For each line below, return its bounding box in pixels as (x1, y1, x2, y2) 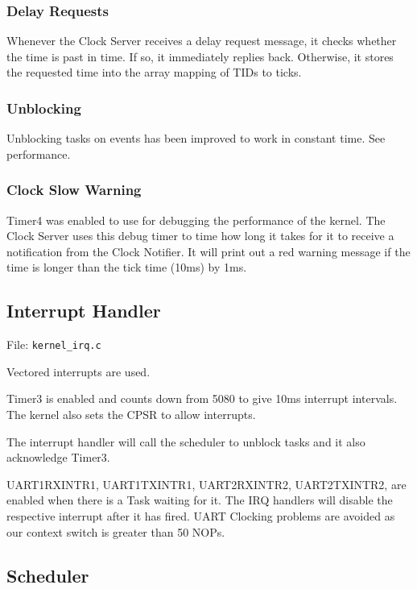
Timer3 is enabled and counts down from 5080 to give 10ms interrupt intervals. (6, 390, 398, 407)
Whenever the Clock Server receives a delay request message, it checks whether (6, 32, 397, 49)
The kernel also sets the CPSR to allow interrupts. (6, 406, 256, 423)
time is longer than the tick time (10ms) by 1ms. (6, 259, 247, 276)
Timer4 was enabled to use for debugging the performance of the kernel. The (6, 211, 386, 228)
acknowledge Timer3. (6, 449, 110, 466)
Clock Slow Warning (6, 180, 142, 200)
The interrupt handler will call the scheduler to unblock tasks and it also (6, 433, 365, 450)
